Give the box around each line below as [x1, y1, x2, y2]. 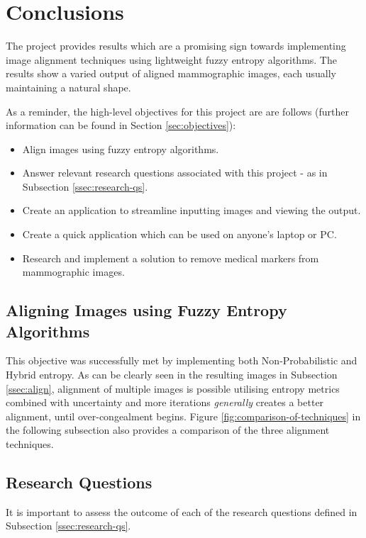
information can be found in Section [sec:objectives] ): [6, 118, 236, 133]
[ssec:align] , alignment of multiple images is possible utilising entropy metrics [6, 381, 340, 396]
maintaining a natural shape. [6, 79, 131, 94]
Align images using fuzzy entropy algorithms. [22, 141, 219, 156]
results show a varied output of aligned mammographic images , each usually [6, 66, 337, 81]
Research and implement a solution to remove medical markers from [22, 250, 319, 265]
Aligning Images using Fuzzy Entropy [6, 299, 287, 321]
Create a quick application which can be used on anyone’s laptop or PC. [22, 227, 337, 242]
